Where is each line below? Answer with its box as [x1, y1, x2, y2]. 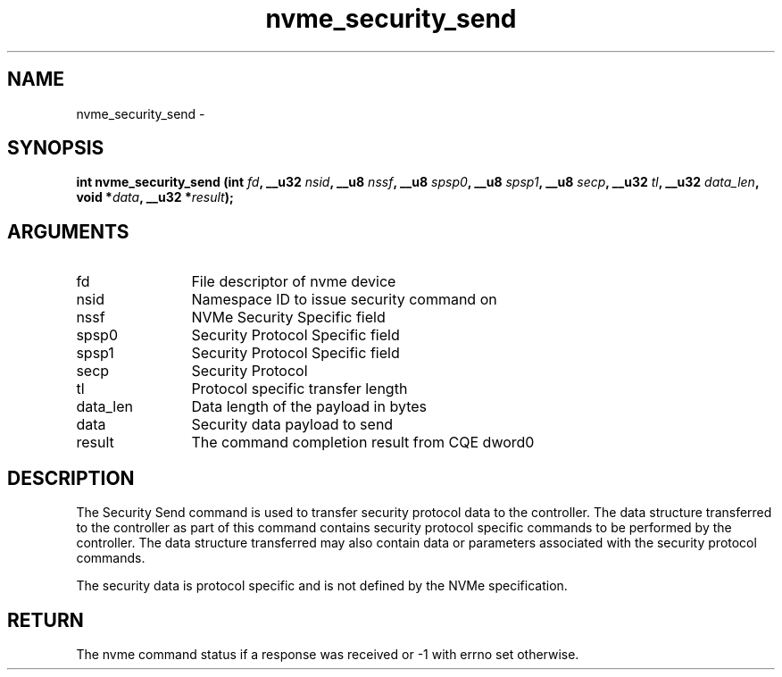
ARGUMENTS [7, 220, 129, 243]
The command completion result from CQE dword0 [191, 433, 535, 452]
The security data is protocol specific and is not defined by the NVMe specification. [76, 578, 568, 594]
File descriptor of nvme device [191, 272, 396, 291]
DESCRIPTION [7, 466, 135, 489]
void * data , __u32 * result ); [76, 189, 234, 205]
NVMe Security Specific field [191, 308, 386, 327]
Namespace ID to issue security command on [191, 290, 497, 309]
